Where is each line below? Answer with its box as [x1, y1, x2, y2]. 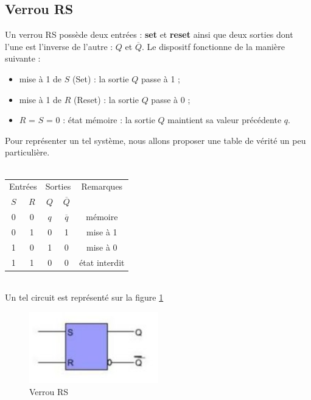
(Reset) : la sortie [74, 93, 139, 105]
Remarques [81, 180, 123, 193]
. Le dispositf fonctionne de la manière [142, 40, 285, 52]
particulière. [5, 146, 50, 159]
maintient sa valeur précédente [167, 113, 282, 126]
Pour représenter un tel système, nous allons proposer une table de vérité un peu [5, 134, 306, 146]
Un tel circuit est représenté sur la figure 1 [5, 291, 164, 304]
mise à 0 [86, 240, 117, 253]
